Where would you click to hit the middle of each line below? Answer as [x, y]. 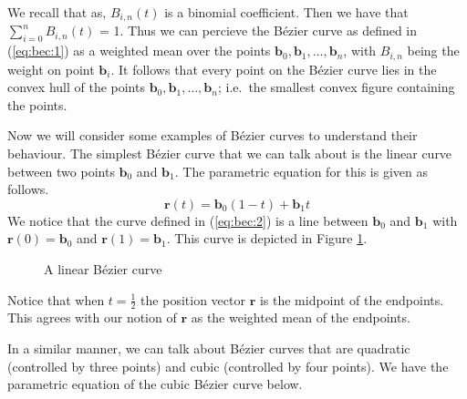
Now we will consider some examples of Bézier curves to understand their [213, 135]
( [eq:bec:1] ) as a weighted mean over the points [139, 51]
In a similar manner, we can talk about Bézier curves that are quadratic [209, 348]
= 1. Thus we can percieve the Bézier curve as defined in [258, 31]
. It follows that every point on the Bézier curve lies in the [274, 69]
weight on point [51, 69]
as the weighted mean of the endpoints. [301, 317]
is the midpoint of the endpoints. [352, 299]
